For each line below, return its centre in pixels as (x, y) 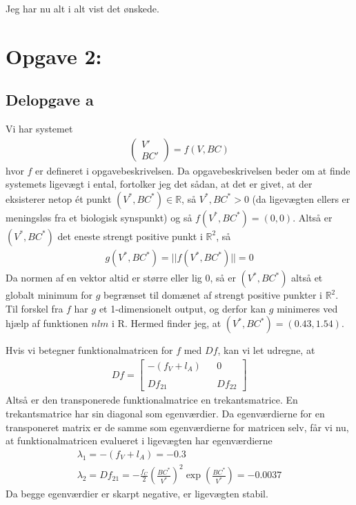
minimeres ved (307, 308)
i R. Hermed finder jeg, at (167, 323)
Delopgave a (50, 100)
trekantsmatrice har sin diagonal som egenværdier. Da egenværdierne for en (165, 413)
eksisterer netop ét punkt (59, 198)
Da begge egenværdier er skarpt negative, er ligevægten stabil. (137, 494)
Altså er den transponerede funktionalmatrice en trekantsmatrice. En (152, 400)
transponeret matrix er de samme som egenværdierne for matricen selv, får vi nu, (177, 427)
